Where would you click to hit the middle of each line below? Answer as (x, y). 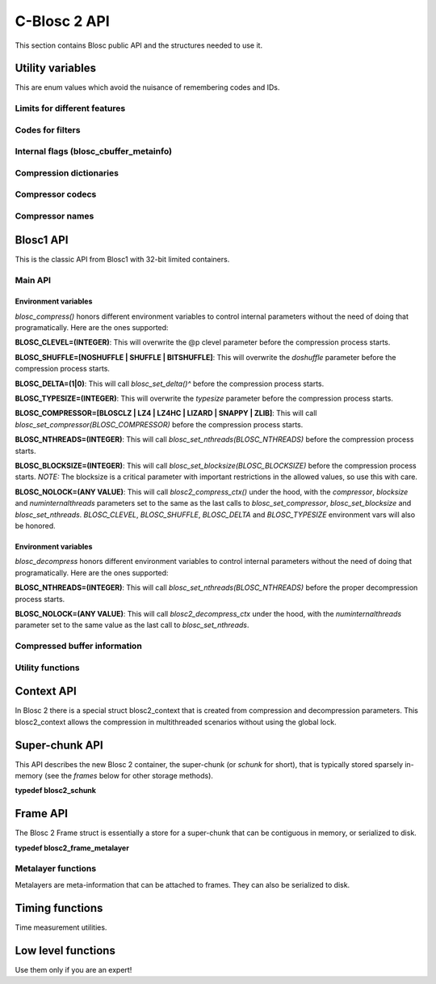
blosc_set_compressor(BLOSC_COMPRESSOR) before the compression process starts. (159, 424)
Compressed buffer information (79, 646)
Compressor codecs (56, 194)
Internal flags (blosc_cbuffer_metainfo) (94, 151)
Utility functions (47, 668)
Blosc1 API (42, 240)
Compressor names (55, 216)
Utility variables (56, 68)
